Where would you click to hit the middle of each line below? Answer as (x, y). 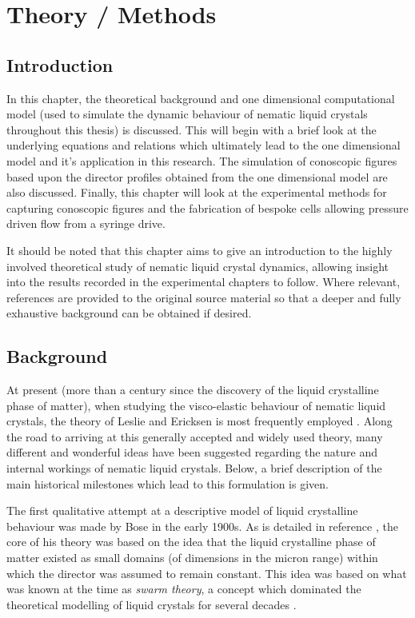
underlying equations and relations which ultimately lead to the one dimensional (204, 145)
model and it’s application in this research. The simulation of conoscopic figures (202, 160)
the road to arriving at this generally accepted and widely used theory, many (195, 436)
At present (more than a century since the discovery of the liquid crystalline (193, 390)
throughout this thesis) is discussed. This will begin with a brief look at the (192, 129)
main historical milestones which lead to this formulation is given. (168, 483)
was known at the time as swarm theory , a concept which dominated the (184, 589)
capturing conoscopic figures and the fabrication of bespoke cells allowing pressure (207, 207)
